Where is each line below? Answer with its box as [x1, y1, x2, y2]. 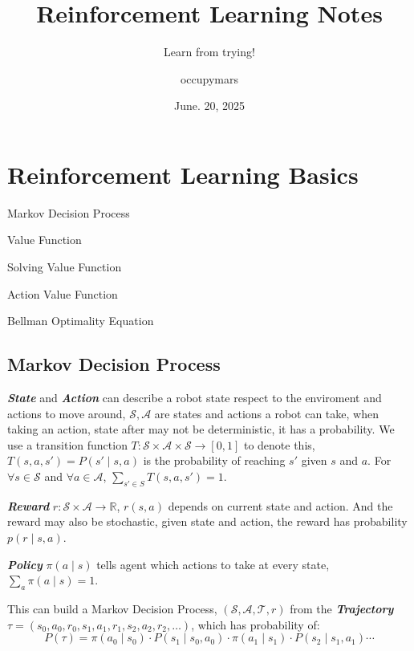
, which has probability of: [191, 616, 320, 633]
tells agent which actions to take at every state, [96, 555, 330, 572]
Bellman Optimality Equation [7, 312, 154, 329]
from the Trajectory [290, 600, 394, 616]
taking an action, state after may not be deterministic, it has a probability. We [7, 421, 395, 437]
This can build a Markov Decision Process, [7, 600, 217, 616]
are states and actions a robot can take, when [154, 405, 379, 421]
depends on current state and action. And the [168, 497, 393, 514]
